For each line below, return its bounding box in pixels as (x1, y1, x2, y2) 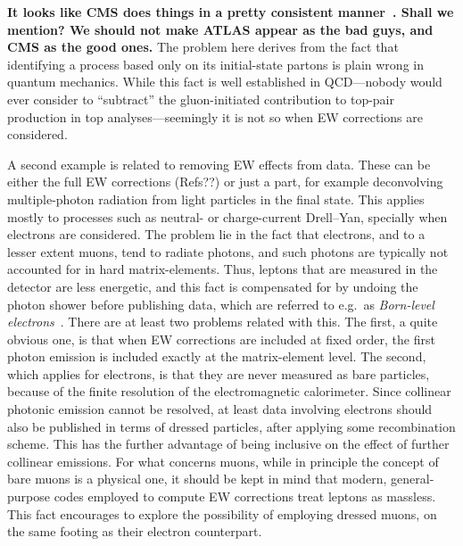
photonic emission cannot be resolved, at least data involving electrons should (7, 400, 433, 418)
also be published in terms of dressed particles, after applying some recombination (7, 417, 456, 435)
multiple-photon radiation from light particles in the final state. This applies (7, 189, 425, 208)
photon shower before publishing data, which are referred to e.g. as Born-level (7, 294, 434, 313)
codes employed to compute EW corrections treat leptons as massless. (54, 487, 436, 506)
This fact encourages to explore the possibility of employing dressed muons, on (7, 504, 437, 523)
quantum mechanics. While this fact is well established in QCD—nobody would (7, 72, 442, 91)
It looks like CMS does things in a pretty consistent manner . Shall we (7, 3, 454, 21)
